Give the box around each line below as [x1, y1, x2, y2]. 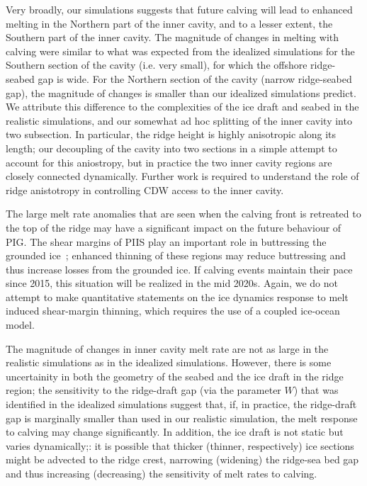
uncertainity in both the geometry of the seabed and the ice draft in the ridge [6, 368, 344, 383]
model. [6, 317, 35, 332]
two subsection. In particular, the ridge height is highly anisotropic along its [6, 127, 337, 142]
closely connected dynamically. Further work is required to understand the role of [6, 169, 359, 183]
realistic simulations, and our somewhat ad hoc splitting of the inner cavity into [6, 113, 352, 128]
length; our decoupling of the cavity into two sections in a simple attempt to [6, 140, 337, 155]
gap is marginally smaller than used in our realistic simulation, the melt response [6, 410, 358, 425]
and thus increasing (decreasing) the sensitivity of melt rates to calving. [6, 466, 317, 480]
